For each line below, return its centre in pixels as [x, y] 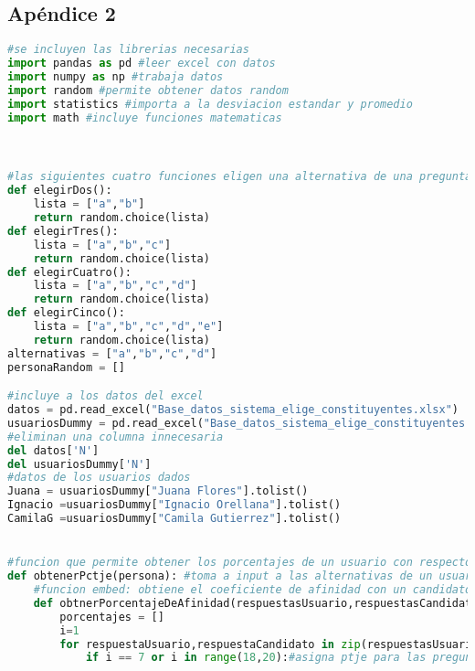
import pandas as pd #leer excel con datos [142, 64]
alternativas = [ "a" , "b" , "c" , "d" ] [112, 353]
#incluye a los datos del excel [106, 396]
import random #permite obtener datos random [148, 90]
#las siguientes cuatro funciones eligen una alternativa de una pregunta [240, 177]
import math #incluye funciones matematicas [145, 117]
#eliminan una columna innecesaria [116, 437]
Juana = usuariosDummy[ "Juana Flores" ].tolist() [158, 491]
